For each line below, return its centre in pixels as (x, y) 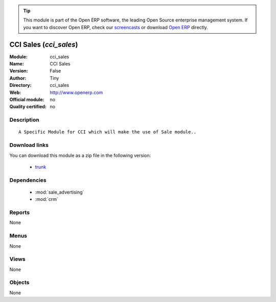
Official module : (27, 100)
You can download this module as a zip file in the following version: (80, 155)
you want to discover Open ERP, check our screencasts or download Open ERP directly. (116, 27)
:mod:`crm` (47, 199)
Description (24, 120)
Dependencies (28, 180)
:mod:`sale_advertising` (60, 192)
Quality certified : (28, 107)
